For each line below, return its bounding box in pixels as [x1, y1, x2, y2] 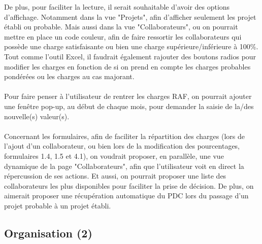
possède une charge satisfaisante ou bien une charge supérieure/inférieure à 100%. [4, 41, 258, 52]
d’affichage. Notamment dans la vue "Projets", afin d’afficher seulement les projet [4, 11, 256, 22]
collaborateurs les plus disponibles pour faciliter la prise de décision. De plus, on [4, 180, 254, 191]
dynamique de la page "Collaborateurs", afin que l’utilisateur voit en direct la [4, 160, 244, 171]
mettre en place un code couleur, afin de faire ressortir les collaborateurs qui [4, 31, 242, 42]
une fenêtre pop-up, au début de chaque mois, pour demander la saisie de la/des [4, 100, 254, 111]
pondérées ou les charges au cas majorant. [4, 71, 135, 82]
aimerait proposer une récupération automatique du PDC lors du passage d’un [4, 190, 249, 201]
